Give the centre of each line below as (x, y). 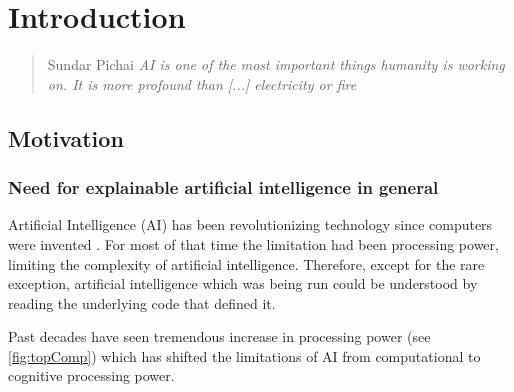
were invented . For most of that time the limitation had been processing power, (253, 243)
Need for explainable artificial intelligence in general (223, 187)
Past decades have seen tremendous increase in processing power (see (219, 336)
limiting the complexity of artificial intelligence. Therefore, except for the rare (246, 263)
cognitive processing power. (91, 375)
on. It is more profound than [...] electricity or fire (202, 83)
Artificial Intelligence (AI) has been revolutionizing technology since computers (250, 224)
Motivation (66, 137)
